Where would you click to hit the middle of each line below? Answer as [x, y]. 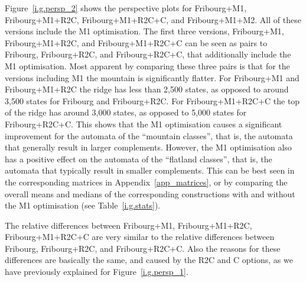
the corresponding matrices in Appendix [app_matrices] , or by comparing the [146, 182]
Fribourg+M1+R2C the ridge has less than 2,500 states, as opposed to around [147, 89]
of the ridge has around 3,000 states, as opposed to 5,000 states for [126, 112]
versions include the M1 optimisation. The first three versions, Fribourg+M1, [144, 31]
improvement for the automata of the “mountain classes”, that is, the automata [149, 135]
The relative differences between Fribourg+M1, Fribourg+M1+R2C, [128, 225]
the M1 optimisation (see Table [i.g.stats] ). [83, 205]
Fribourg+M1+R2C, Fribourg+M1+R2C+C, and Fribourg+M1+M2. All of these [153, 19]
